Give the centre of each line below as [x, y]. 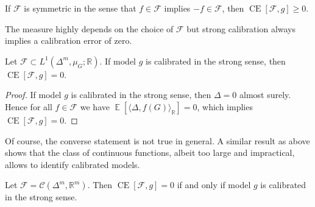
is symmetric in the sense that [80, 8]
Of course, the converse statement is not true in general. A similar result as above [157, 140]
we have [95, 106]
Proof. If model [33, 95]
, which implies [225, 106]
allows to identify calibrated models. [73, 164]
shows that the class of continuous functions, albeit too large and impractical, [150, 153]
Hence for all [29, 106]
